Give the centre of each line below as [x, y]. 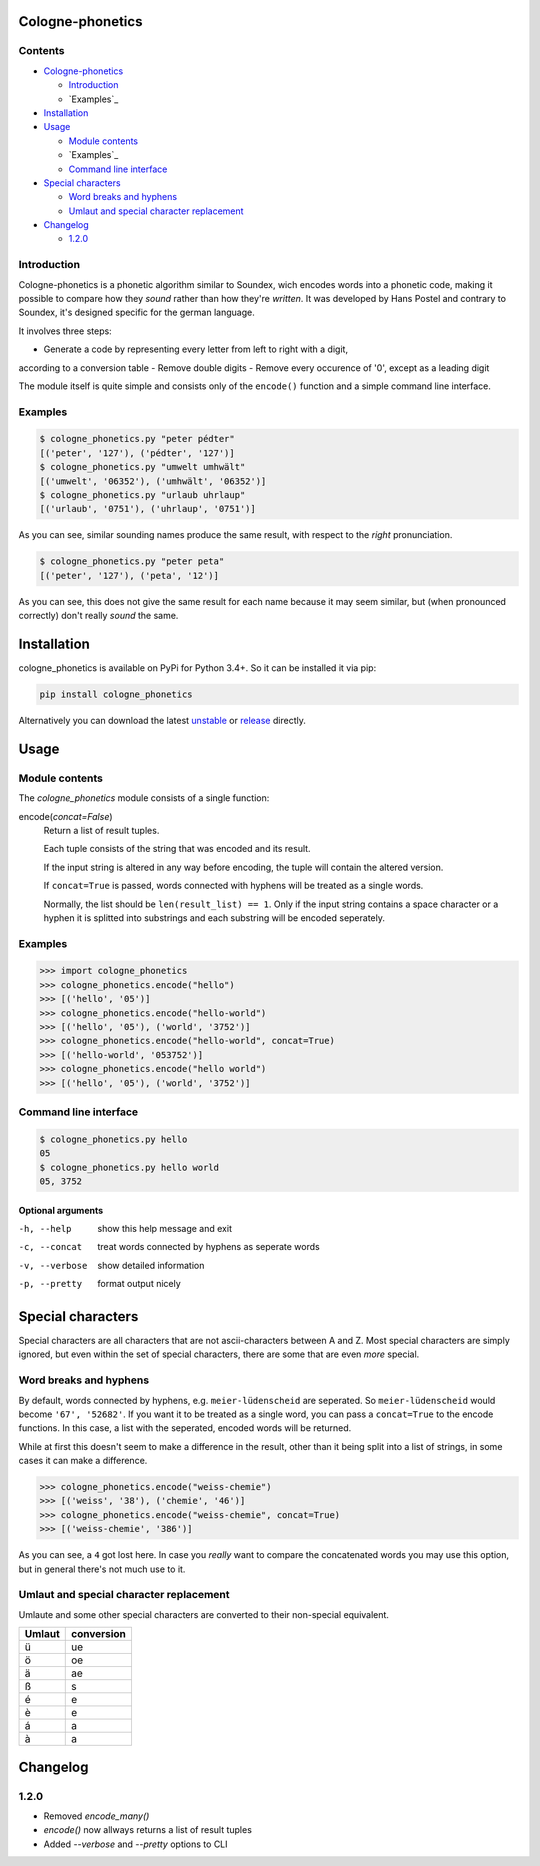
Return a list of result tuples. [101, 830]
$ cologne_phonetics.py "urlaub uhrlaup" [142, 495]
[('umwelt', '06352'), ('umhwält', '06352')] [153, 481]
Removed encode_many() [96, 1816]
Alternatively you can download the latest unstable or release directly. [162, 721]
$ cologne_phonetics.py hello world [129, 1167]
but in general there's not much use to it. [102, 1569]
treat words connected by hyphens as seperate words [208, 1247]
